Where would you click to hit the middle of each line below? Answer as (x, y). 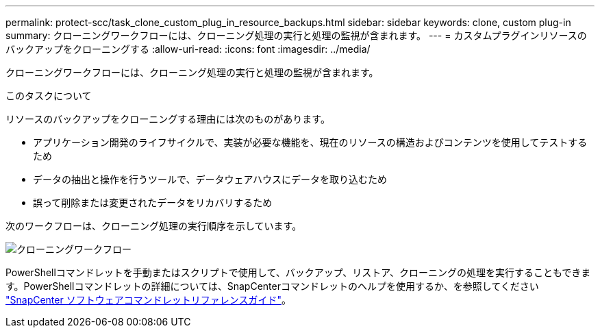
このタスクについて (49, 96)
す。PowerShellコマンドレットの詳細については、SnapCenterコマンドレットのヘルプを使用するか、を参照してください (272, 286)
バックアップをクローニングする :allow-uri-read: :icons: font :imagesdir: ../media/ (188, 49)
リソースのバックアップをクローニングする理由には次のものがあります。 (168, 119)
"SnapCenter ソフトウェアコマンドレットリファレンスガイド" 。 (148, 300)
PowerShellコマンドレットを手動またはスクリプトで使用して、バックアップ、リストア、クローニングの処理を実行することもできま (298, 272)
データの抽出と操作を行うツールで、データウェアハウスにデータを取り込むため (210, 179)
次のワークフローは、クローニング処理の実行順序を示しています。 (154, 226)
